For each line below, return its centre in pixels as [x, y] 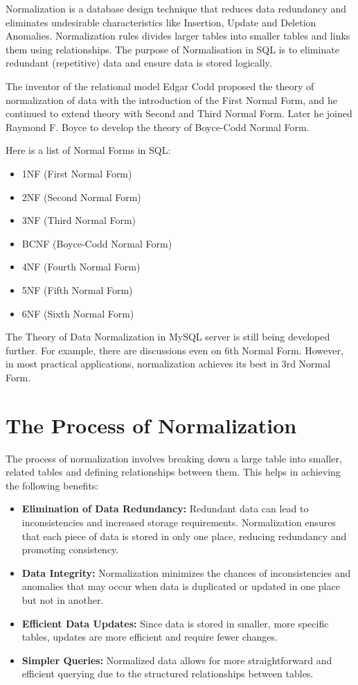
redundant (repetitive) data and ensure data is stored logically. [139, 63]
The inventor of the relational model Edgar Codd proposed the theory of [160, 86]
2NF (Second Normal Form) [81, 197]
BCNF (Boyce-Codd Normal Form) [97, 243]
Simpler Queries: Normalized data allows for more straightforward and [177, 660]
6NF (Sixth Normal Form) [78, 313]
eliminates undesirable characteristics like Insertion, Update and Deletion [161, 22]
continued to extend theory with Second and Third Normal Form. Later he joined [179, 113]
